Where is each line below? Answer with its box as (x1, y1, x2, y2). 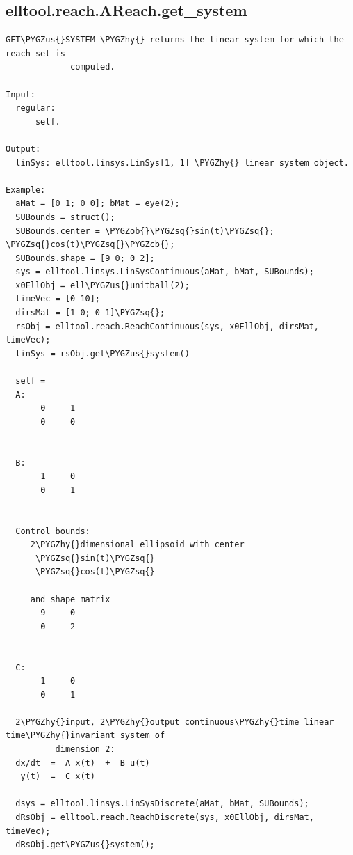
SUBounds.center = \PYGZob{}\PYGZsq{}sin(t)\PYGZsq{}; (15, 226, 274, 236)
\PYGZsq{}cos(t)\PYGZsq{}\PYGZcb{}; (6, 240, 175, 250)
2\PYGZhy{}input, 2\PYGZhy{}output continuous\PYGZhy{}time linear (15, 716, 334, 727)
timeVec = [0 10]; (15, 294, 101, 304)
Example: (6, 185, 46, 195)
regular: (15, 103, 56, 113)
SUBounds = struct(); (15, 212, 115, 222)
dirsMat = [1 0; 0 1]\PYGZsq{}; (15, 308, 165, 318)
